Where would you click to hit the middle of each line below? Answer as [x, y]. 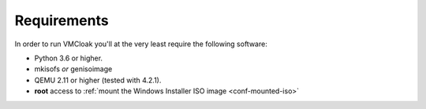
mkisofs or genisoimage [73, 69]
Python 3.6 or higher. [68, 58]
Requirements [62, 20]
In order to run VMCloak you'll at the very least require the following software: [141, 44]
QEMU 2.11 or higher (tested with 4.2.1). [98, 80]
